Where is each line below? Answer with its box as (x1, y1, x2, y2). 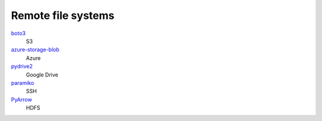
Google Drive (26, 71, 58, 78)
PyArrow (11, 95, 32, 103)
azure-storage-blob (11, 46, 60, 53)
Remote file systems (11, 9, 114, 22)
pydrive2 (11, 63, 33, 70)
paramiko (11, 79, 35, 86)
